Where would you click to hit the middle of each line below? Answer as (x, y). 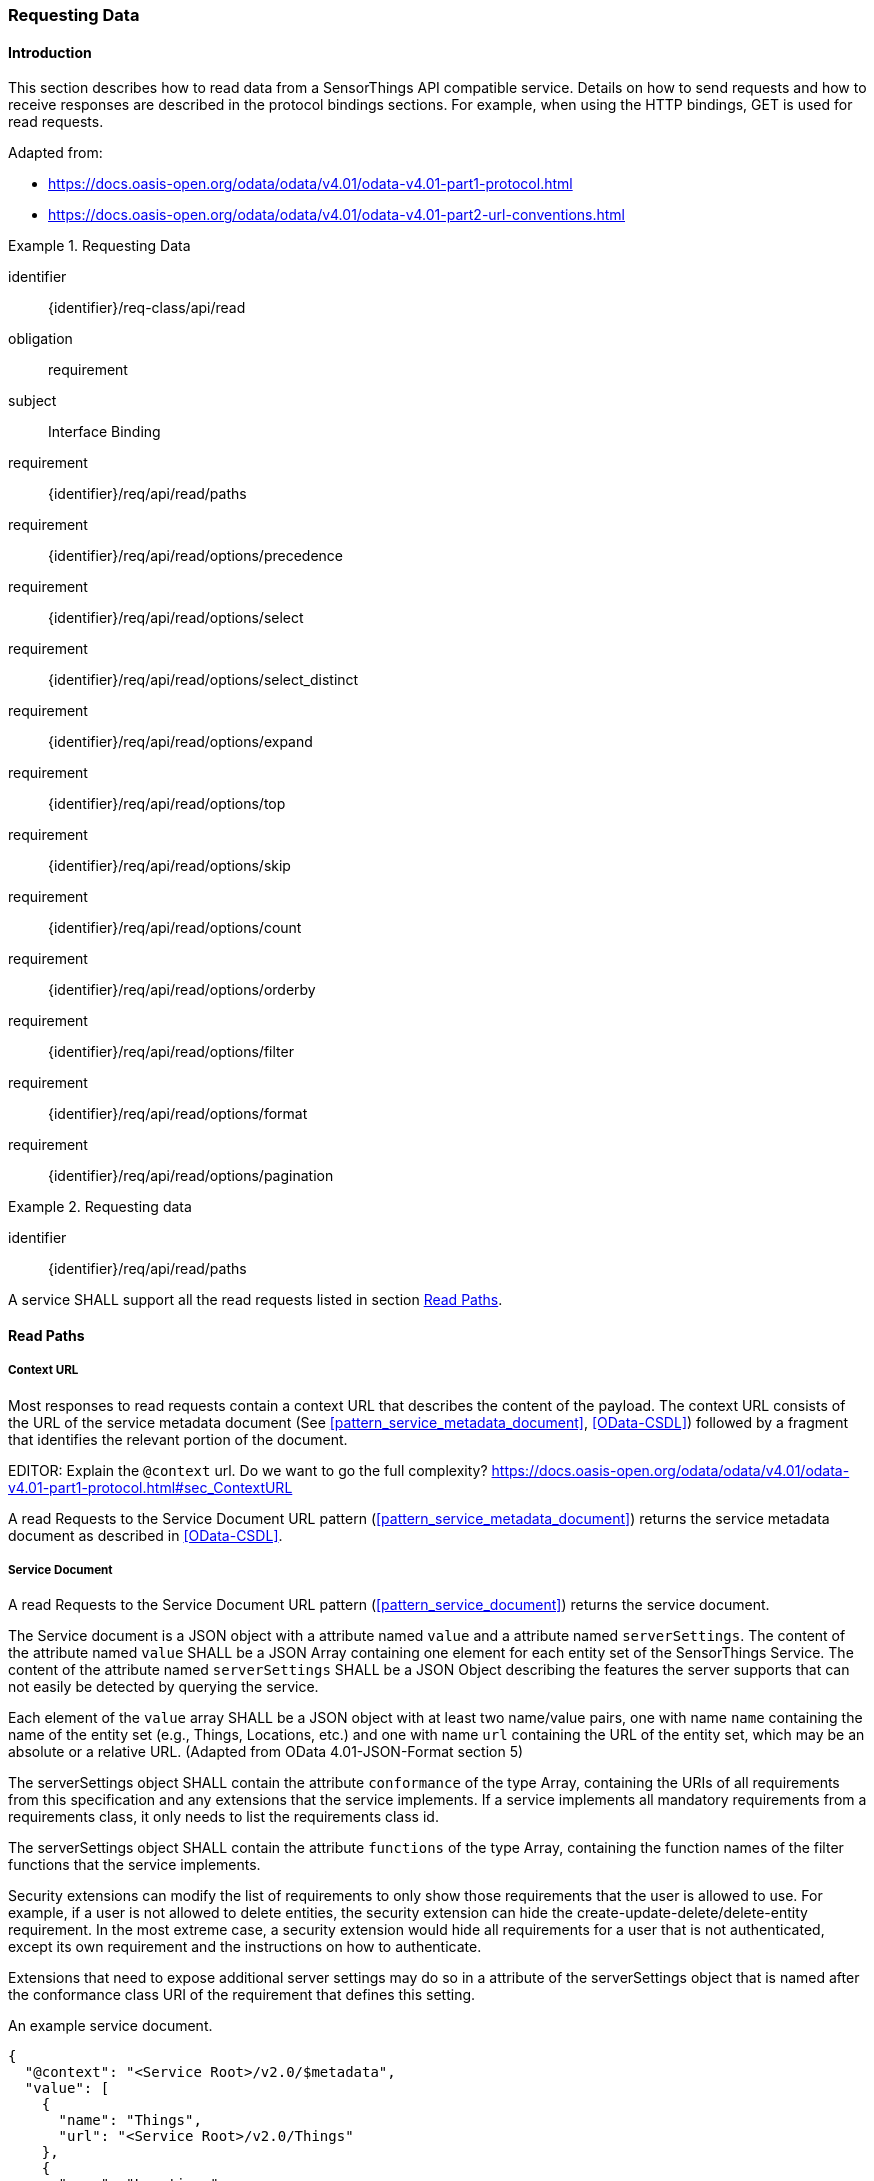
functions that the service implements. (134, 1865)
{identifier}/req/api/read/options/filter (171, 1052)
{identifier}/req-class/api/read (147, 308)
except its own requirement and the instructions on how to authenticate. (245, 1947)
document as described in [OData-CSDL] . (145, 1535)
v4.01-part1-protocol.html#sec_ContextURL (150, 1487)
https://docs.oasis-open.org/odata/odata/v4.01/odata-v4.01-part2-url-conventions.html (337, 215)
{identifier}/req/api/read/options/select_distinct (203, 680)
